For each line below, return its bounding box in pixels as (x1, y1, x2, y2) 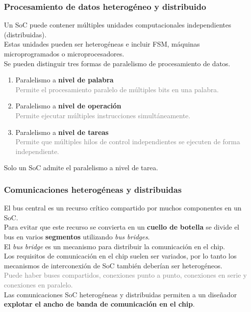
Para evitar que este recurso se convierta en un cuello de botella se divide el (4, 222, 240, 232)
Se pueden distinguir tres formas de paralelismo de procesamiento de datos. (4, 58, 230, 68)
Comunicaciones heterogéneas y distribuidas (4, 183, 182, 195)
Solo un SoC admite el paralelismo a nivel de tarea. (4, 162, 158, 173)
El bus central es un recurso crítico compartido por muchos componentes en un (4, 203, 242, 213)
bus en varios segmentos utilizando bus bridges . (4, 231, 150, 241)
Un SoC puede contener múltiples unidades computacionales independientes (4, 20, 231, 30)
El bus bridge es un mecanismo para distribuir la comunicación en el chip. (4, 241, 225, 251)
